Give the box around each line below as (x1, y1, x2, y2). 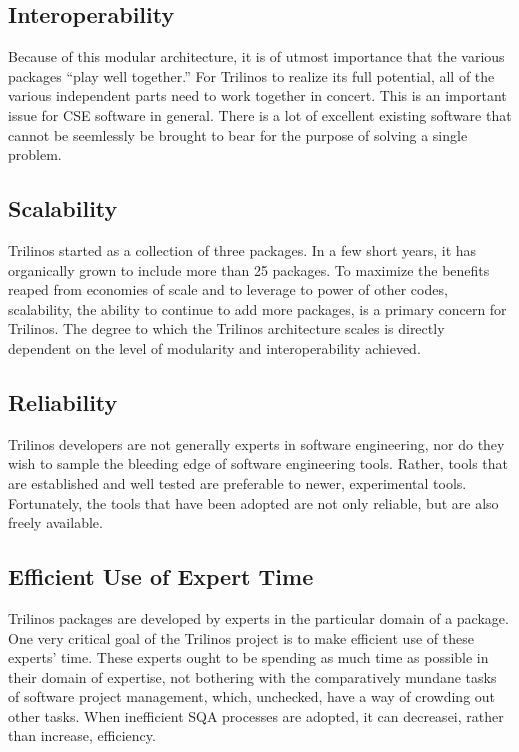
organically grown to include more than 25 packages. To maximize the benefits (8, 259, 490, 280)
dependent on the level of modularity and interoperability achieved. (8, 337, 421, 358)
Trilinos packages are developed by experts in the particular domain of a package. (8, 607, 509, 628)
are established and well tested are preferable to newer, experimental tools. (8, 472, 467, 493)
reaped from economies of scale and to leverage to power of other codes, (8, 279, 448, 300)
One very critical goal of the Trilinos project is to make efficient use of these (8, 627, 474, 648)
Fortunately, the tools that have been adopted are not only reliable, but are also (8, 492, 499, 513)
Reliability (8, 386, 118, 417)
